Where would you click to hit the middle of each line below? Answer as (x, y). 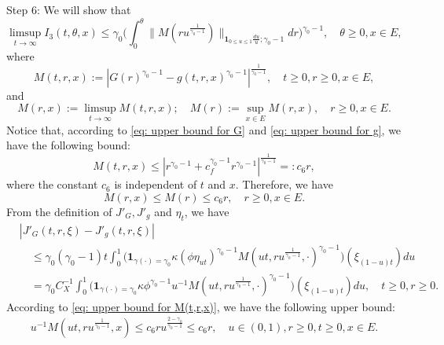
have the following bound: (68, 145)
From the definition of (59, 211)
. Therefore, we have (284, 184)
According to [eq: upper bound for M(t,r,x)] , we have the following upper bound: (201, 306)
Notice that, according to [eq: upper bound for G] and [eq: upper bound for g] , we (204, 129)
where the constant (52, 184)
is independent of (156, 184)
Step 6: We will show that (69, 9)
